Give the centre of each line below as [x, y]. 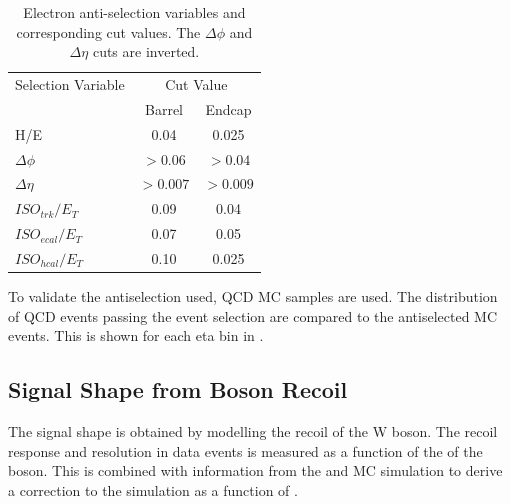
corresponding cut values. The [108, 31]
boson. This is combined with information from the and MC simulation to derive [255, 470]
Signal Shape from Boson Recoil [178, 389]
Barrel [164, 108]
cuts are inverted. [146, 51]
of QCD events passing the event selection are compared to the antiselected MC [253, 315]
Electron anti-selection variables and [134, 12]
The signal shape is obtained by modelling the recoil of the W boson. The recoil [253, 431]
